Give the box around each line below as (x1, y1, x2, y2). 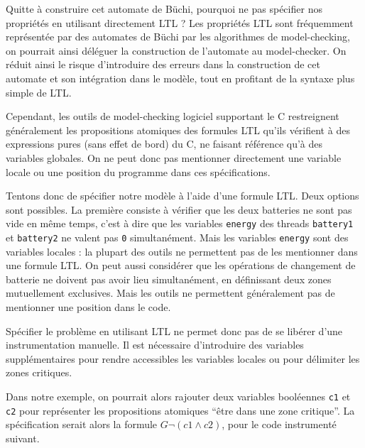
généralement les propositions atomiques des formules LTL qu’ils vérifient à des (6, 122, 350, 137)
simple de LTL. (6, 84, 72, 99)
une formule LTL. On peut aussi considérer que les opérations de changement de (6, 258, 356, 273)
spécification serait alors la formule (6, 417, 158, 432)
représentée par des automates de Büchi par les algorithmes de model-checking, (6, 29, 350, 44)
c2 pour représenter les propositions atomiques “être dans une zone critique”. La (6, 403, 355, 417)
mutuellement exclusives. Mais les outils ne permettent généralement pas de (6, 285, 335, 300)
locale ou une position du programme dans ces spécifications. (6, 164, 271, 179)
